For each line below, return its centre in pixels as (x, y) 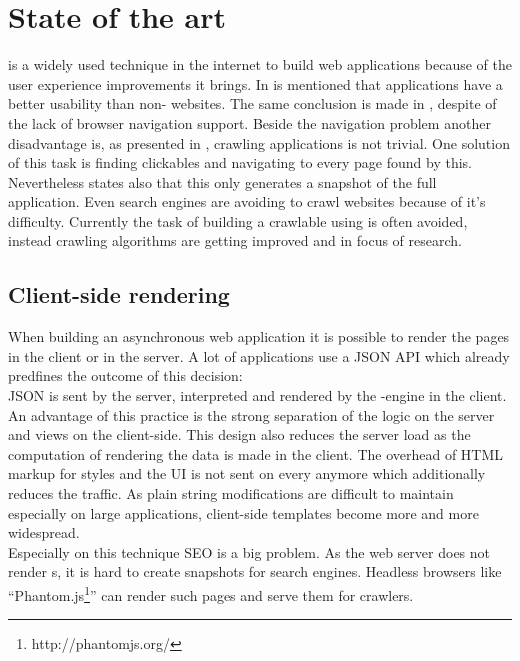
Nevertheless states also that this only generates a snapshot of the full (222, 181)
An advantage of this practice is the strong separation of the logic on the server (251, 414)
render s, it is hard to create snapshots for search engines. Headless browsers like (255, 571)
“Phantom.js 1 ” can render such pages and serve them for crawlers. (211, 593)
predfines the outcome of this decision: (125, 375)
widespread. (44, 532)
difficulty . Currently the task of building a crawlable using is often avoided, (238, 220)
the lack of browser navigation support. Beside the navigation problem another (249, 122)
